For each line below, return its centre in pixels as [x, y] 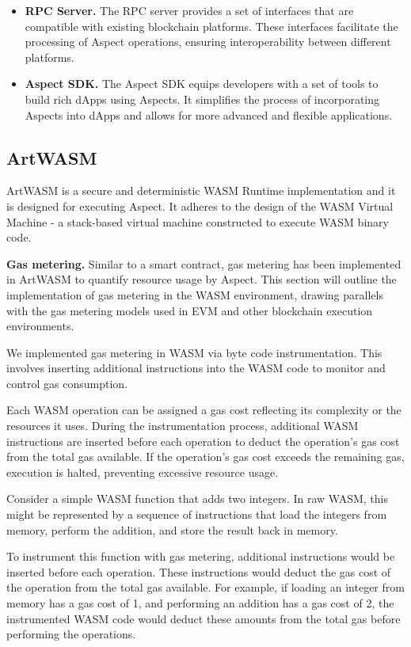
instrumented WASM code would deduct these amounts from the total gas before [204, 618]
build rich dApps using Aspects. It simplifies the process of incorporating [202, 99]
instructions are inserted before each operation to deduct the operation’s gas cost [203, 441]
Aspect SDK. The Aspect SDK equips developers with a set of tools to [202, 84]
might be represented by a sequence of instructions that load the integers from [197, 514]
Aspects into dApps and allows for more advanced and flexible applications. [209, 114]
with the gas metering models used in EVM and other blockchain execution [190, 310]
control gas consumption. [67, 383]
